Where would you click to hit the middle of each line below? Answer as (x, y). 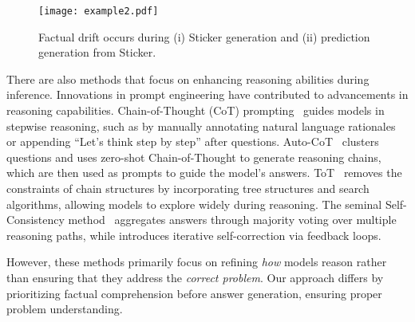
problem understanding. (65, 309)
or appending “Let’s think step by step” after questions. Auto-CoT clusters (193, 141)
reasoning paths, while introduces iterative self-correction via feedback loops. (194, 235)
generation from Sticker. (97, 52)
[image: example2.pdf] (99, 11)
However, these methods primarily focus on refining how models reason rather (197, 262)
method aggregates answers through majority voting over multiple (232, 220)
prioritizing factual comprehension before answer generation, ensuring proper (194, 293)
